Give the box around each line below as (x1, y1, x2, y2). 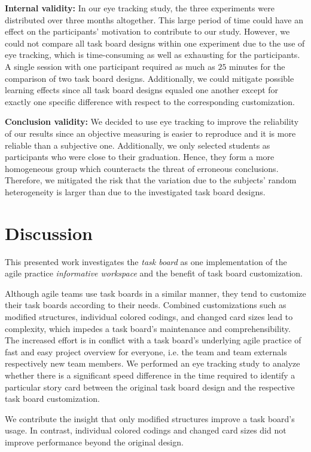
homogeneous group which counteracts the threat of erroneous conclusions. (5, 162, 279, 174)
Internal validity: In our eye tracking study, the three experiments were (5, 2, 275, 14)
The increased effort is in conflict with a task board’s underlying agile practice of (5, 334, 301, 346)
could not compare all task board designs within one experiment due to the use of (5, 36, 305, 49)
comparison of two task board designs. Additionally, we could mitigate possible (5, 72, 294, 84)
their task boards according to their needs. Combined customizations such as (5, 299, 286, 311)
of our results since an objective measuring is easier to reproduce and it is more (5, 127, 296, 139)
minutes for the (229, 60, 285, 72)
